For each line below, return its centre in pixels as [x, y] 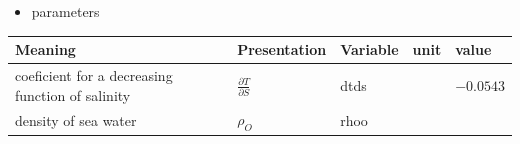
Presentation [282, 49]
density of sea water [76, 119]
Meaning [45, 49]
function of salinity [73, 94]
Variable [369, 49]
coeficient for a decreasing [94, 74]
